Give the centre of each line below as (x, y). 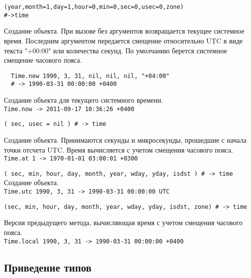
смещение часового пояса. (43, 60)
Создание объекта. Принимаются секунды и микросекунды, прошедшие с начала (125, 139)
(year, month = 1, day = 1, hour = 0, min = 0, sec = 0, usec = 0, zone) (94, 7)
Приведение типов (48, 267)
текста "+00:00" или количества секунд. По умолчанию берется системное (116, 50)
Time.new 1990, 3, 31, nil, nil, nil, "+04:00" (90, 76)
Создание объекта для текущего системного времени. (84, 100)
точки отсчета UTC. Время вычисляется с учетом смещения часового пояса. (119, 149)
